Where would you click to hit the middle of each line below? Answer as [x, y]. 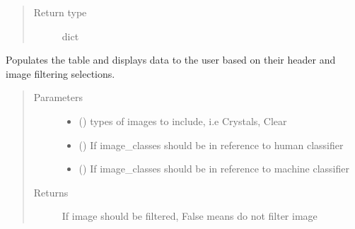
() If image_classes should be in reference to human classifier [211, 145]
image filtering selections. [60, 73]
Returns [51, 192]
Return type [60, 12]
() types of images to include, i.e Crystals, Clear [183, 121]
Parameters [58, 97]
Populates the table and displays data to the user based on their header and [171, 60]
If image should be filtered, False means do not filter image [190, 216]
